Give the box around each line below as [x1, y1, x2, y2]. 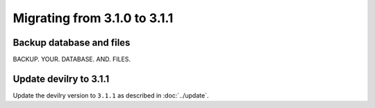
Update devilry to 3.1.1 [12, 73, 110, 84]
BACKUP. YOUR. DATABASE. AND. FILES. [12, 55, 131, 64]
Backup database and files [12, 37, 131, 48]
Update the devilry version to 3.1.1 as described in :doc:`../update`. [12, 91, 209, 100]
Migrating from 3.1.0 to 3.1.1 [12, 10, 174, 26]
